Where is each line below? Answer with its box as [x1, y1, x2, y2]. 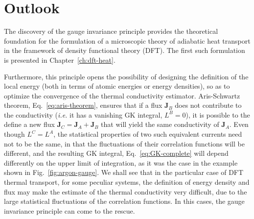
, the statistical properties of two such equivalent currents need [53, 129, 242, 139]
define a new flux [4, 119, 55, 129]
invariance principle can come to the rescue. [4, 205, 135, 216]
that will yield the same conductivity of [101, 119, 219, 129]
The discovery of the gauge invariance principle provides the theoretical [4, 26, 218, 36]
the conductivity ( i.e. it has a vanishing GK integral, [4, 109, 162, 120]
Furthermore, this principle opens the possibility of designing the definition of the [4, 71, 249, 81]
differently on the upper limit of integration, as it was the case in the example [4, 157, 238, 168]
